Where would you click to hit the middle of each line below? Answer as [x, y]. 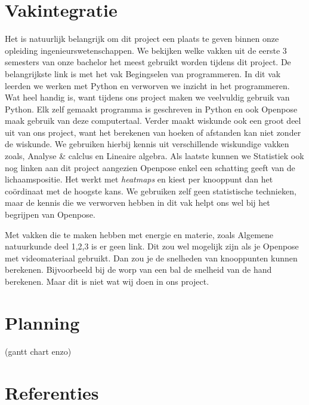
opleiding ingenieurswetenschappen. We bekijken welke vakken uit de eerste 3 [146, 50]
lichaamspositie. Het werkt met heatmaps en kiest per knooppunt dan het [139, 179]
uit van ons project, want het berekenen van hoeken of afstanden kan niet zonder [153, 132]
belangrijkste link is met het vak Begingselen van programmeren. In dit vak [143, 73]
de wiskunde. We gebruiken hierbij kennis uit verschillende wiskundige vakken [147, 144]
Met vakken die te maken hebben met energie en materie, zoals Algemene [139, 234]
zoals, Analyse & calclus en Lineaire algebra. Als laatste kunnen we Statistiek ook [154, 156]
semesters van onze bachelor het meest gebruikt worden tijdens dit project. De [148, 62]
